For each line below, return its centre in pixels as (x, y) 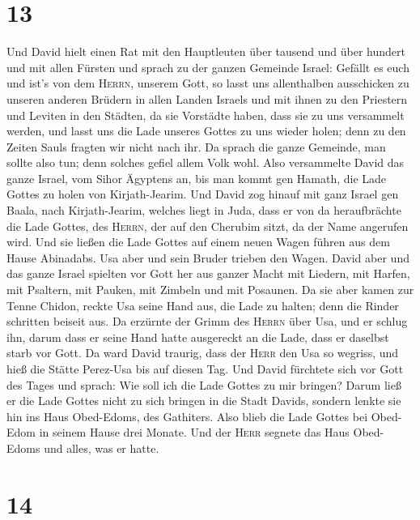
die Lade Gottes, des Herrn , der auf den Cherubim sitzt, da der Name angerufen (208, 226)
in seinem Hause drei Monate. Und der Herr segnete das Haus (194, 432)
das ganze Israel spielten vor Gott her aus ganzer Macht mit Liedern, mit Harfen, (208, 273)
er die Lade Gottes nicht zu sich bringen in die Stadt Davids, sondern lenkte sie (204, 401)
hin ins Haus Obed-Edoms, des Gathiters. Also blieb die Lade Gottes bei (187, 416)
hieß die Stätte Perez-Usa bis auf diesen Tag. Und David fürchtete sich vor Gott (205, 369)
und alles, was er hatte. (102, 448)
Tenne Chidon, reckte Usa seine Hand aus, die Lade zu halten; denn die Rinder (203, 305)
